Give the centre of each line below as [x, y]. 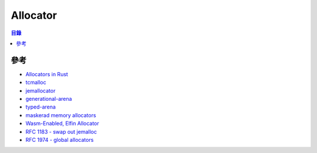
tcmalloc [36, 83]
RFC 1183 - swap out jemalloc [61, 131]
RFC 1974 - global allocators [60, 140]
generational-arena [49, 99]
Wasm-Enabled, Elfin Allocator [62, 124]
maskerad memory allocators [61, 115]
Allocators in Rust [47, 74]
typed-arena [41, 107]
